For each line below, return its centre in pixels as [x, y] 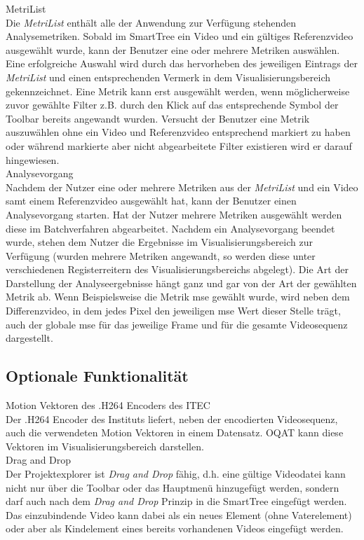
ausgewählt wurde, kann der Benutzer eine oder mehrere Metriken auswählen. [173, 49]
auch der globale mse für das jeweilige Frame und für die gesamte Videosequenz [177, 324]
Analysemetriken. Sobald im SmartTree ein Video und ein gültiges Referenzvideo [180, 36]
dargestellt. [29, 338]
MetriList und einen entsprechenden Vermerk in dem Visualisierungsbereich [168, 77]
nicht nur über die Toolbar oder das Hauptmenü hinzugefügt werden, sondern [173, 487]
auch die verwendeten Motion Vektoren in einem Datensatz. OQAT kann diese [175, 432]
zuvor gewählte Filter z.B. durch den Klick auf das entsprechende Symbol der [172, 105]
